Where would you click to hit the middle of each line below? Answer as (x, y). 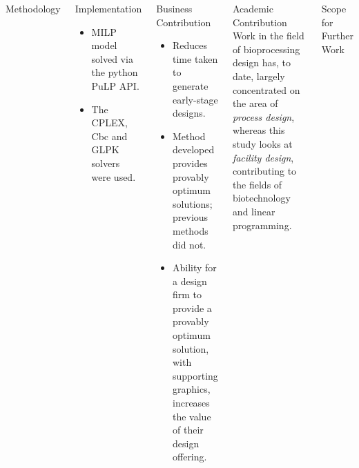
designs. (189, 113)
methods (191, 230)
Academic (253, 8)
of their (188, 430)
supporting (195, 375)
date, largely (259, 76)
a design (190, 281)
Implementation (108, 8)
